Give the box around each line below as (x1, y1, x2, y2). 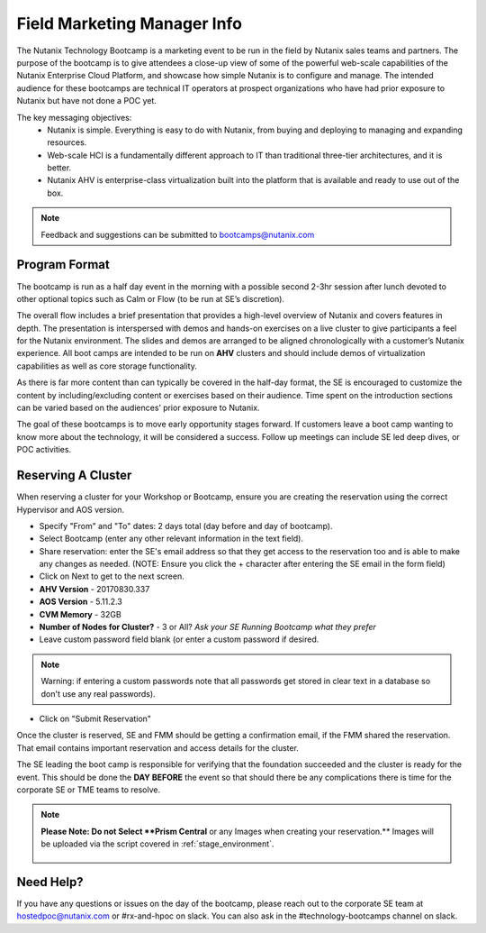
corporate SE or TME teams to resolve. (16, 784, 161, 795)
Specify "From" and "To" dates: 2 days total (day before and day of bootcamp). (39, 520, 333, 531)
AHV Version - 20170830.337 (39, 583, 150, 594)
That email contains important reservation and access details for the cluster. (16, 742, 299, 753)
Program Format (16, 257, 110, 272)
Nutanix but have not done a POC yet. (16, 96, 157, 106)
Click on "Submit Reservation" (39, 713, 152, 724)
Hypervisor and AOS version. (16, 504, 125, 515)
